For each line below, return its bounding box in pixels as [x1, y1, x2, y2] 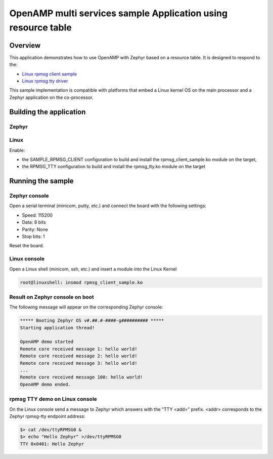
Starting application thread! [20, 325, 95, 330]
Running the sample [9, 177, 74, 185]
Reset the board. [9, 243, 44, 249]
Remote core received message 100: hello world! [20, 374, 143, 380]
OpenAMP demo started [20, 339, 74, 345]
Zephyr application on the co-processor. [9, 94, 94, 100]
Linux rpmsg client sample [22, 71, 77, 77]
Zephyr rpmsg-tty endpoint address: [9, 413, 85, 419]
